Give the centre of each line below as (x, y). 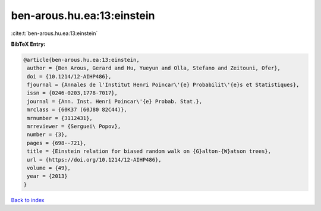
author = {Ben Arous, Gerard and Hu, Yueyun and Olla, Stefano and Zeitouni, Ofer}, (154, 68)
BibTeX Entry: (28, 44)
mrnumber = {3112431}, (60, 118)
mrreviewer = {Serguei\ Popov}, (74, 127)
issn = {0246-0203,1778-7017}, (73, 93)
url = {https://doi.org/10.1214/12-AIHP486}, (94, 160)
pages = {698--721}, (57, 143)
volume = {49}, (49, 168)
